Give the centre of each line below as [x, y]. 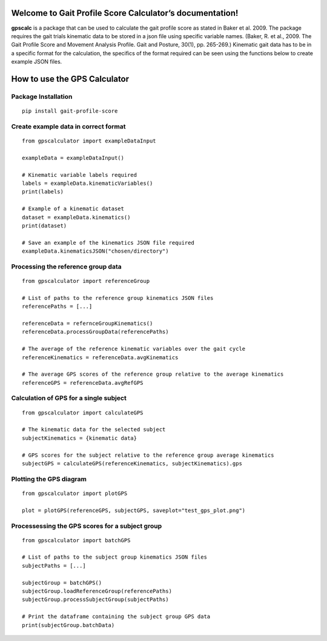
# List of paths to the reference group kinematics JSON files [118, 298]
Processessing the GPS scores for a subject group [87, 526]
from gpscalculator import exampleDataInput [89, 141]
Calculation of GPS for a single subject [69, 398]
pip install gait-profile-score [70, 111]
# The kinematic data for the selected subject [94, 430]
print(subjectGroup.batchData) [68, 625]
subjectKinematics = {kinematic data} [80, 438]
